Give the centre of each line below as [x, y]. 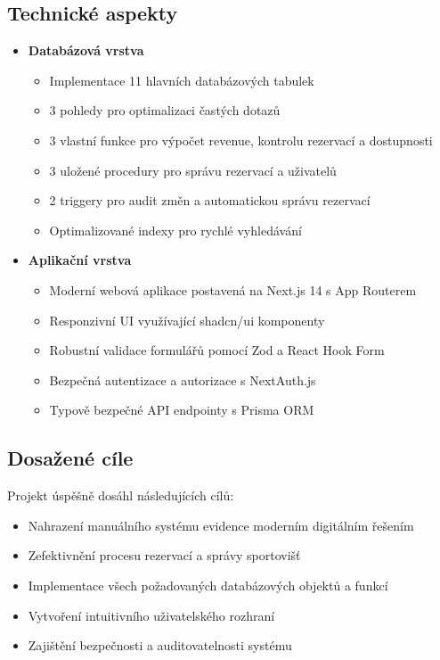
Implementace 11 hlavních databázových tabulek [182, 80]
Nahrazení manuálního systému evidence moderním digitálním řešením [221, 525]
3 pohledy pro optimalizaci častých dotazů [165, 110]
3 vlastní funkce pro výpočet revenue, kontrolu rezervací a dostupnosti [241, 140]
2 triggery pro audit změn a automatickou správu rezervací [210, 200]
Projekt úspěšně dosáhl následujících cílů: [121, 495]
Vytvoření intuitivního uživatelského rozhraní [151, 615]
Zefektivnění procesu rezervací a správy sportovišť [164, 555]
